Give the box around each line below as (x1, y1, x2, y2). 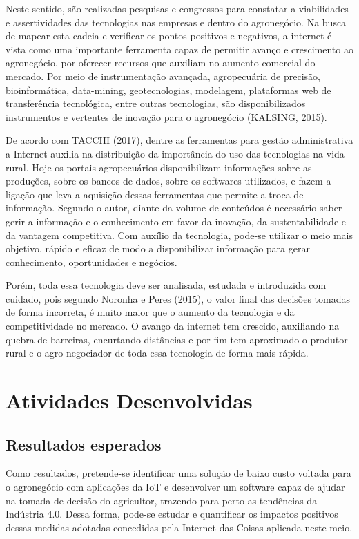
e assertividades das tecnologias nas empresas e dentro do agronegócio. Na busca (6, 15, 347, 29)
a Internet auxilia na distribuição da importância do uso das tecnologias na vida (6, 146, 345, 160)
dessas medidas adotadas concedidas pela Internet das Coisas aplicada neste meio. (6, 520, 353, 534)
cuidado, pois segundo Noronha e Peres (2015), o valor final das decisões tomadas (6, 291, 350, 305)
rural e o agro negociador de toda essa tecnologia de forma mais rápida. (6, 346, 309, 360)
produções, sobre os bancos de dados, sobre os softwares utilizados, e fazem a (6, 173, 331, 188)
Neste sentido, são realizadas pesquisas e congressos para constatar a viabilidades (6, 1, 349, 15)
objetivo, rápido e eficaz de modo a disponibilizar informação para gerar (6, 241, 310, 256)
